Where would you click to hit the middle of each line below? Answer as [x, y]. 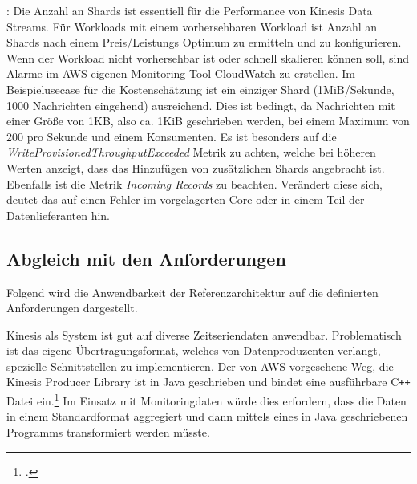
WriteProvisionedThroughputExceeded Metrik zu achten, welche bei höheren [191, 152]
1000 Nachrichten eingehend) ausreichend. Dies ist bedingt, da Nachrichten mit [201, 105]
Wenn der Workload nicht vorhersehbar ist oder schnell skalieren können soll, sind [208, 57]
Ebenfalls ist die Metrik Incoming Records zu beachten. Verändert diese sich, [194, 183]
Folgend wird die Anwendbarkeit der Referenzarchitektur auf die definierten [192, 292]
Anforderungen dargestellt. [72, 308]
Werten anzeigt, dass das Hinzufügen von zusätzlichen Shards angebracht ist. [196, 167]
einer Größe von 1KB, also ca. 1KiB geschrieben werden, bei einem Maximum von [208, 121]
